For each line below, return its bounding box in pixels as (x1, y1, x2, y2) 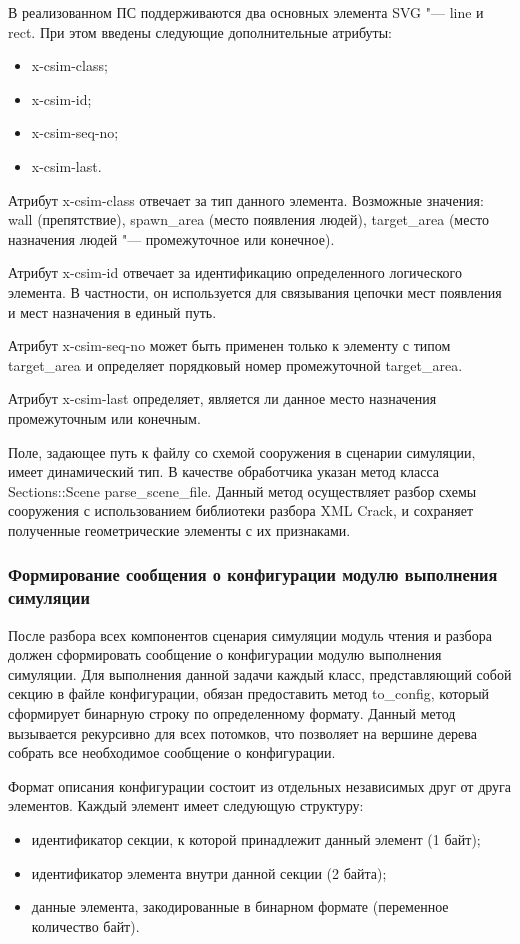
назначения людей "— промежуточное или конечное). (8, 228, 335, 249)
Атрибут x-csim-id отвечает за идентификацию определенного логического (8, 262, 462, 283)
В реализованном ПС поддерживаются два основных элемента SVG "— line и (8, 2, 484, 22)
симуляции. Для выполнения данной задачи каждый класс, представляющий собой (8, 663, 512, 684)
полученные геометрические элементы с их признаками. (8, 519, 351, 540)
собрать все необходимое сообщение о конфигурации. (8, 742, 336, 763)
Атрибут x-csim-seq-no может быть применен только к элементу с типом (8, 335, 451, 356)
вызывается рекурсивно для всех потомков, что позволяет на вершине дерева (8, 722, 477, 743)
